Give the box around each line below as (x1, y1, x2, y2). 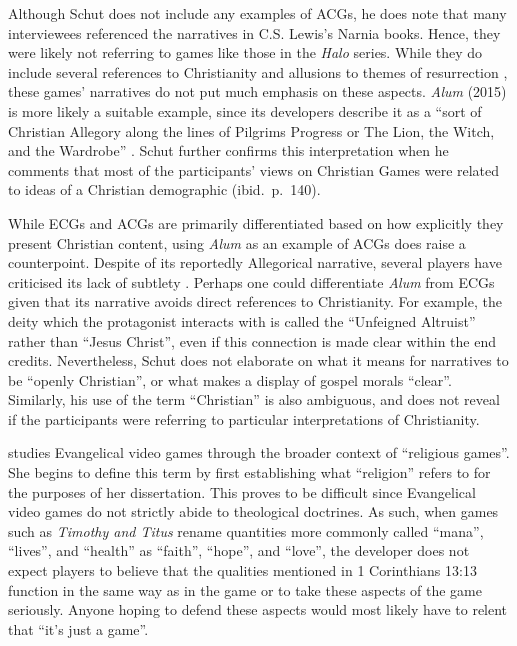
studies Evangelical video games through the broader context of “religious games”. (8, 442, 510, 463)
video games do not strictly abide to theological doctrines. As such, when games (8, 501, 499, 522)
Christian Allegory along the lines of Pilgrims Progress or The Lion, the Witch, (8, 120, 495, 141)
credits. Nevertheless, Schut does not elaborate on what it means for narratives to (8, 350, 509, 371)
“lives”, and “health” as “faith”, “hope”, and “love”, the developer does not (8, 540, 470, 561)
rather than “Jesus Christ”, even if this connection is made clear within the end (8, 330, 496, 351)
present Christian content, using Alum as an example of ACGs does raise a (8, 232, 466, 253)
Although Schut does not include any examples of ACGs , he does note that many (8, 3, 507, 23)
